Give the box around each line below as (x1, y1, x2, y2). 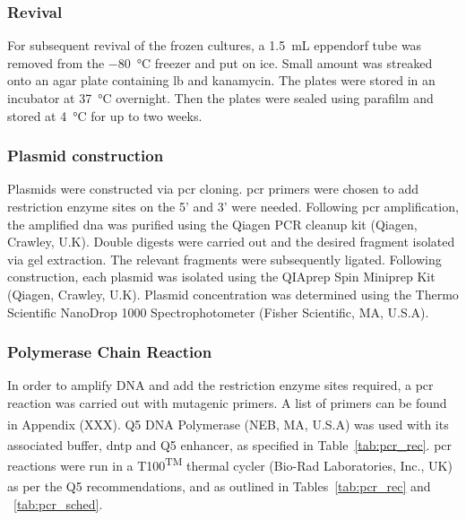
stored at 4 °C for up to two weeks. (7, 106, 203, 125)
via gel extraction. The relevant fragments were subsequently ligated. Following (7, 249, 442, 268)
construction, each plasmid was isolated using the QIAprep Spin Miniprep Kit (7, 267, 436, 286)
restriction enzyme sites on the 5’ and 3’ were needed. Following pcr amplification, (7, 197, 459, 215)
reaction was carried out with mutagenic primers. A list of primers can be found (7, 393, 447, 412)
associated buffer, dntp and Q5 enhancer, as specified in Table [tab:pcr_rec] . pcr (7, 435, 453, 454)
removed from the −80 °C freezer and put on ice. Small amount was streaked (7, 53, 433, 72)
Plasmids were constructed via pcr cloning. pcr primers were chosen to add (7, 179, 419, 198)
